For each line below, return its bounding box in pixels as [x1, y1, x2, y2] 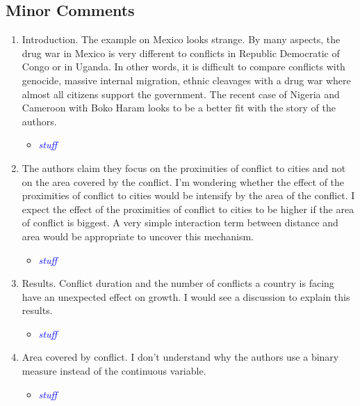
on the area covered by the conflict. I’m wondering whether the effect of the [22, 174, 345, 189]
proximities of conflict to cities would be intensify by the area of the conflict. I [22, 188, 355, 203]
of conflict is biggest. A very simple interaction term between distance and [22, 215, 338, 230]
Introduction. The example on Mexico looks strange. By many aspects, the [22, 32, 341, 47]
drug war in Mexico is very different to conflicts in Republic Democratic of [22, 45, 340, 60]
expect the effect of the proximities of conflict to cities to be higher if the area [22, 201, 354, 216]
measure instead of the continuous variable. [22, 364, 206, 378]
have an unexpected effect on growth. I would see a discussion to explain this [22, 289, 350, 304]
